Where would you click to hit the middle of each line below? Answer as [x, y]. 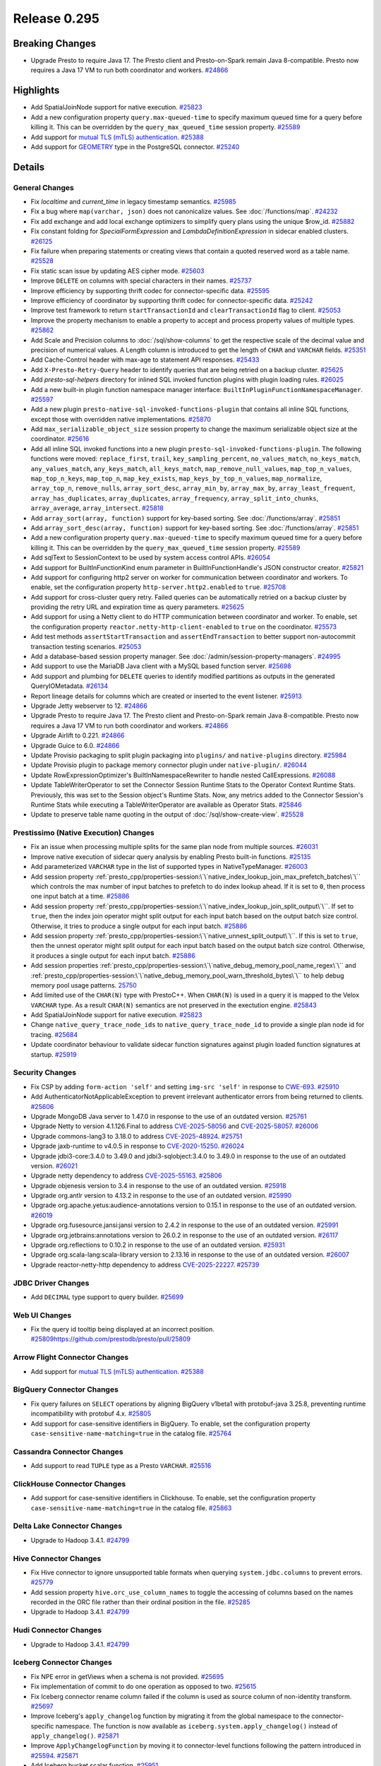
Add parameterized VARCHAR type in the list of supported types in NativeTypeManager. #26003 [169, 867]
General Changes [43, 187]
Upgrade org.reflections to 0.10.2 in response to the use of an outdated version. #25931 [158, 1245]
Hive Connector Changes [57, 1558]
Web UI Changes [42, 1315]
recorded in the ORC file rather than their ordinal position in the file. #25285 [140, 1602]
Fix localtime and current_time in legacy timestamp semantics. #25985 [133, 202]
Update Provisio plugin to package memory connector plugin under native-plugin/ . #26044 [169, 765]
